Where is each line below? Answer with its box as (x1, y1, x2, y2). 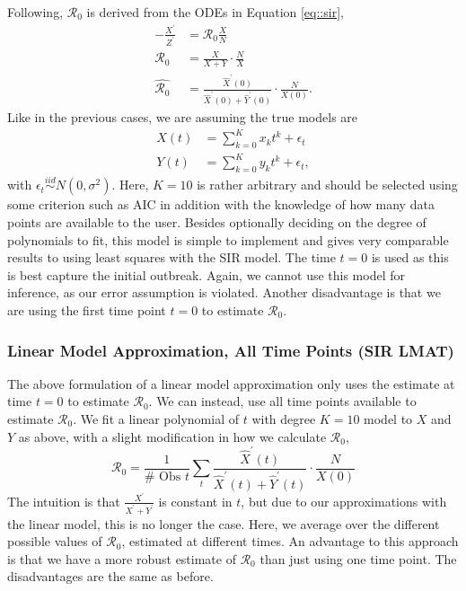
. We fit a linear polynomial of (73, 410, 239, 428)
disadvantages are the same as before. (7, 567, 214, 586)
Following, (7, 3, 64, 21)
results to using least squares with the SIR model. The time (7, 248, 336, 267)
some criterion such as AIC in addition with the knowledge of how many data (7, 195, 435, 214)
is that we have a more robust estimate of (7, 549, 236, 568)
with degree (251, 410, 316, 428)
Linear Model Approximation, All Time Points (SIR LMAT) (7, 339, 454, 361)
